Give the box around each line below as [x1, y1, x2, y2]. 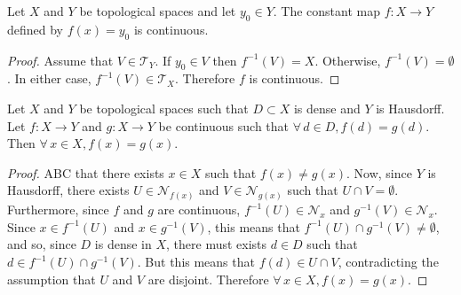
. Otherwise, [314, 50, 381, 69]
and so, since [7, 235, 76, 253]
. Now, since [346, 163, 412, 182]
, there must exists [166, 235, 267, 253]
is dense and [293, 98, 361, 117]
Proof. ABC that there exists [7, 163, 164, 182]
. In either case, [7, 69, 91, 88]
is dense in [94, 235, 152, 253]
